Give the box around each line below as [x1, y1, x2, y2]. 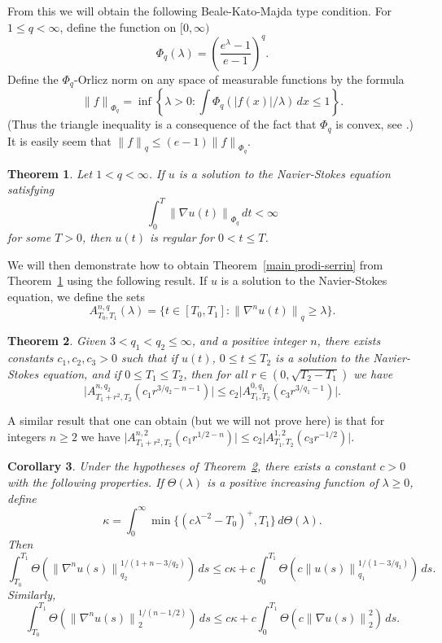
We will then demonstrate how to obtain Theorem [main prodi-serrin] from [7, 256, 383, 273]
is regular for [149, 229, 214, 246]
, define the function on [59, 18, 177, 35]
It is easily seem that [7, 132, 112, 149]
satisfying [7, 181, 55, 198]
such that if [120, 349, 177, 366]
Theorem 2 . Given [7, 332, 106, 349]
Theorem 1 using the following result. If [7, 272, 208, 289]
